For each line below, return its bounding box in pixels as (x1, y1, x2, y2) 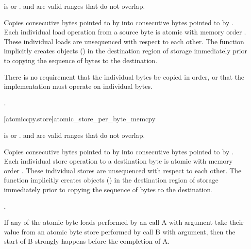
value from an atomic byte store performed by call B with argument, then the (4, 226, 235, 236)
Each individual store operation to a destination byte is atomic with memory (4, 156, 233, 166)
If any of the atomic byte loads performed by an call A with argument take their (4, 217, 244, 227)
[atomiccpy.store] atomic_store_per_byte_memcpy (4, 114, 156, 124)
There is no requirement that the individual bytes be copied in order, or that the (4, 71, 245, 82)
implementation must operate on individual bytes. (4, 81, 152, 91)
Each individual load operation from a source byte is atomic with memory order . (4, 27, 246, 37)
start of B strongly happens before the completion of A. (4, 236, 170, 246)
